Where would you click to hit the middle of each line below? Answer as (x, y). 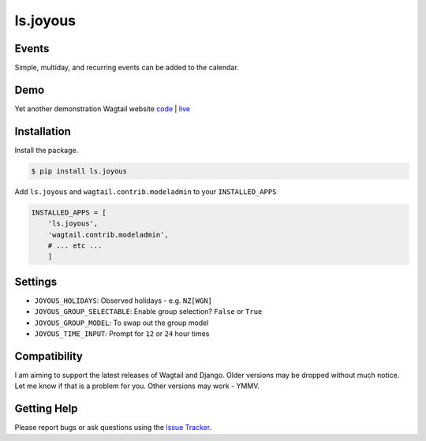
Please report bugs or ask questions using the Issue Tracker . (113, 428)
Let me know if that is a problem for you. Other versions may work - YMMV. (137, 386)
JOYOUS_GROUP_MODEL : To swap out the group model (121, 323)
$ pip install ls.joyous (79, 171)
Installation (43, 131)
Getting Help (46, 409)
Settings (36, 281)
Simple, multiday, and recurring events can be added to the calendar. (127, 68)
